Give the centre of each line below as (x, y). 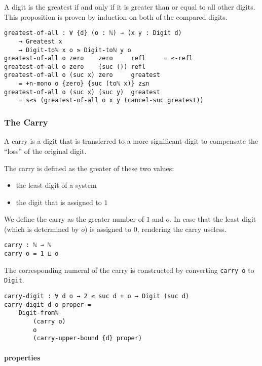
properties (22, 357)
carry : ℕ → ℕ (28, 245)
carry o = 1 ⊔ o (31, 254)
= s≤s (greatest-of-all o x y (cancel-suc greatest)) (111, 100)
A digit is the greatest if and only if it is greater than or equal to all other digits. (130, 7)
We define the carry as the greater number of (74, 219)
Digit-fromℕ (39, 313)
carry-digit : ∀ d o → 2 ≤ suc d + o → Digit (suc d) (97, 296)
